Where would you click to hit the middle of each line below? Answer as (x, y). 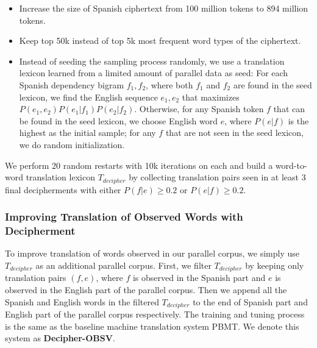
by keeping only (275, 265)
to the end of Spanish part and (250, 301)
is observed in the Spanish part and (199, 278)
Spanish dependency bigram (72, 84)
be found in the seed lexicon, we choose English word (118, 120)
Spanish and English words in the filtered (82, 301)
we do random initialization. (72, 144)
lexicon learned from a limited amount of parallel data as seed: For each (154, 73)
